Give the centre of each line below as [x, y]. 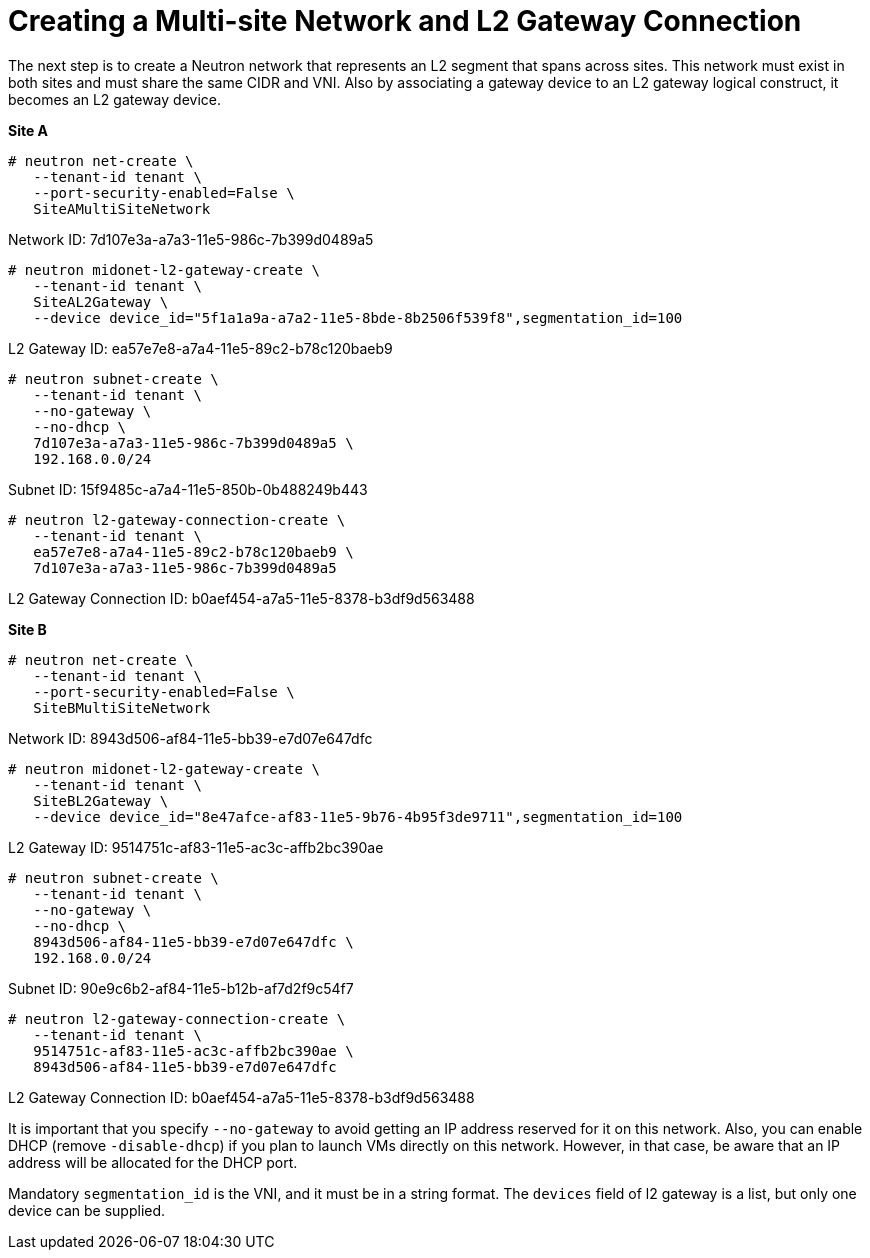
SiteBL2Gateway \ [101, 800]
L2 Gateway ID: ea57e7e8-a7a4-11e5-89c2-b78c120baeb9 [200, 348]
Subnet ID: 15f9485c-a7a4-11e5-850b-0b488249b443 [188, 489]
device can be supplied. [87, 1210]
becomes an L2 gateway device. [114, 99]
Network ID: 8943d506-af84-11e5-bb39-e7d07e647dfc [190, 738]
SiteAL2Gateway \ [101, 301]
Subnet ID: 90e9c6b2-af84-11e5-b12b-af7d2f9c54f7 [181, 988]
